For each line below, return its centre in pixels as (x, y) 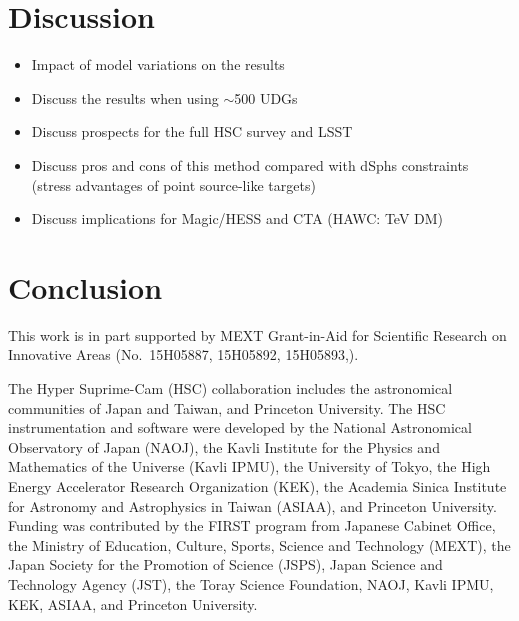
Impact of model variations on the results (158, 64)
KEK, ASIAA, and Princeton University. (133, 603)
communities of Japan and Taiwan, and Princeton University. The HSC (227, 407)
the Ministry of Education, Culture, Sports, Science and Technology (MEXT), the (259, 544)
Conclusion (85, 286)
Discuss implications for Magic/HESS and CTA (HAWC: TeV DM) (237, 218)
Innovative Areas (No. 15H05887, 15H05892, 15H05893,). (183, 354)
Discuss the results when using (125, 97)
